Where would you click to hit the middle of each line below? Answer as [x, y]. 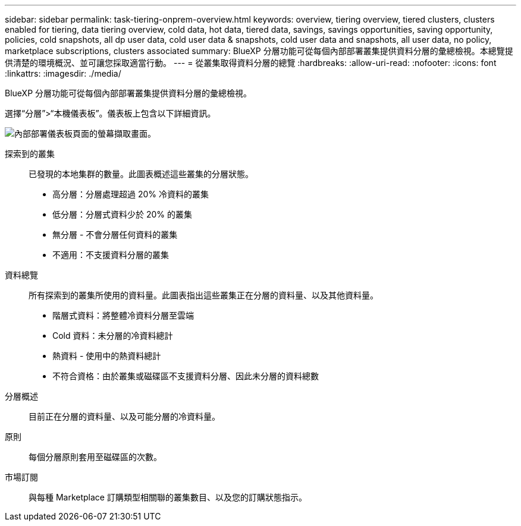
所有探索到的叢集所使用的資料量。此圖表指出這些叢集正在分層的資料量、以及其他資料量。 [203, 295]
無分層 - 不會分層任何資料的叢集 [115, 234]
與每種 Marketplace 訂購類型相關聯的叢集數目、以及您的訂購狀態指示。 [168, 497]
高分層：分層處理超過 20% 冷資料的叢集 [131, 194]
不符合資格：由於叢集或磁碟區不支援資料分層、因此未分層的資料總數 [186, 376]
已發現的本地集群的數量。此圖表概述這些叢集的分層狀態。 [141, 174]
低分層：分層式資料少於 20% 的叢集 [122, 214]
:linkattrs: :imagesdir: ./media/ [63, 73]
